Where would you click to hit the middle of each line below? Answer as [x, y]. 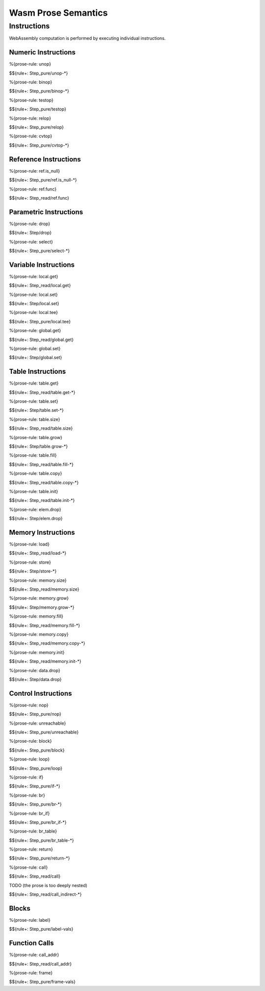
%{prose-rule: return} [31, 849]
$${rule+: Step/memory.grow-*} [42, 607]
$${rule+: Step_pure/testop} [38, 109]
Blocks [20, 908]
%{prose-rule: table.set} [34, 401]
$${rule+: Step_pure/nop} [35, 714]
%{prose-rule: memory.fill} [36, 616]
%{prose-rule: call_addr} [34, 955]
